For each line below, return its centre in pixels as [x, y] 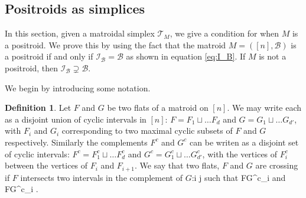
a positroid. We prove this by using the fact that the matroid [115, 44]
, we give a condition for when [224, 33]
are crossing [277, 165]
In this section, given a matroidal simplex [80, 33]
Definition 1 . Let [38, 108]
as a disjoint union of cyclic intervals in [76, 119]
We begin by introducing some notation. [78, 88]
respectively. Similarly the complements [76, 142]
